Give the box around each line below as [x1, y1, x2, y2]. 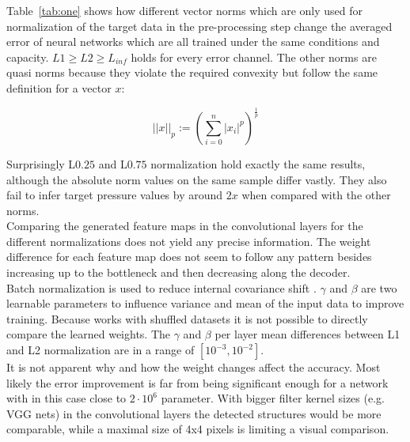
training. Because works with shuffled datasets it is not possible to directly [6, 310, 368, 327]
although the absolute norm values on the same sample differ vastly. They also [6, 171, 387, 187]
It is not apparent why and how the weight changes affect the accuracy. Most [6, 359, 381, 376]
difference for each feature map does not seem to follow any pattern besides [6, 248, 372, 265]
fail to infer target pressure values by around [6, 187, 223, 203]
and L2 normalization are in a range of [6, 342, 195, 358]
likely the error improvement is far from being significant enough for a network [6, 374, 389, 391]
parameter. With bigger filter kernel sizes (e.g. [161, 390, 385, 406]
